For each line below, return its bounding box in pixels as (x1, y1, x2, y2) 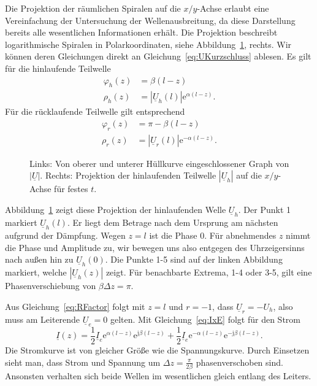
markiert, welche (5, 266, 67, 279)
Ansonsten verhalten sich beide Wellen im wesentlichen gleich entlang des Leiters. (5, 369, 311, 382)
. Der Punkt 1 (238, 203, 291, 216)
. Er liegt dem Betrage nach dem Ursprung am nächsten (67, 216, 278, 229)
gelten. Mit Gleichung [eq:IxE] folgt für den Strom (110, 312, 300, 325)
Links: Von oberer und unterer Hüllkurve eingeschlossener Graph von (29, 156, 289, 169)
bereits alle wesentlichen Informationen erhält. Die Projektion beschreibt (5, 26, 278, 39)
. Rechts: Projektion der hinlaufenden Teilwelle (40, 169, 216, 182)
